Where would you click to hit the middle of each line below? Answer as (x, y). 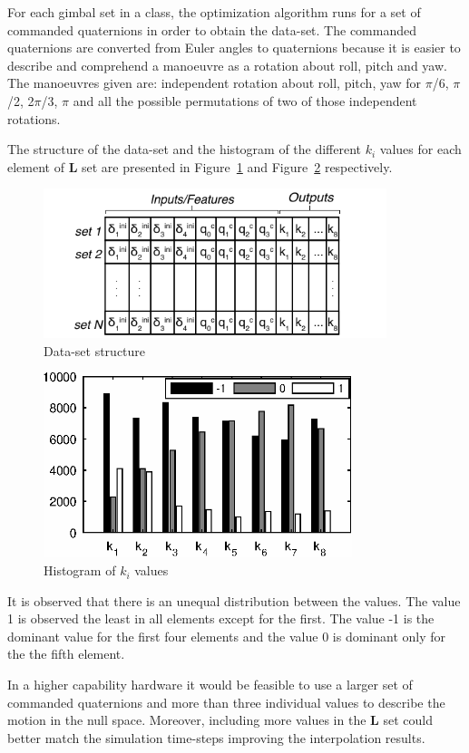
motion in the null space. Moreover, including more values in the (187, 720)
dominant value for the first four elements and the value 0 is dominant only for (227, 636)
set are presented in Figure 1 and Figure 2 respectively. (237, 166)
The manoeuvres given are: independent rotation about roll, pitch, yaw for (215, 83)
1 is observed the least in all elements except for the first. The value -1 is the (221, 618)
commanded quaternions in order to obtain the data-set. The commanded (212, 29)
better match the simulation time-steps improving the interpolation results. (216, 737)
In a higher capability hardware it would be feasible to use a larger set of (210, 685)
